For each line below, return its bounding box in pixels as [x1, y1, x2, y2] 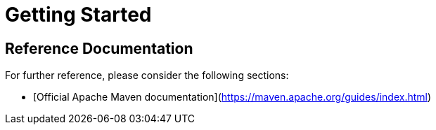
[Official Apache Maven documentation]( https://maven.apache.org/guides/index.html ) [33, 91, 432, 103]
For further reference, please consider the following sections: [5, 69, 289, 82]
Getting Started [5, 3, 152, 27]
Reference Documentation [5, 39, 193, 57]
